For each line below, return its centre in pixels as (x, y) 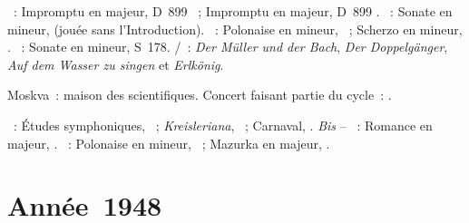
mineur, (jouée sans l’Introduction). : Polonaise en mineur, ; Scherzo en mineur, (235, 29)
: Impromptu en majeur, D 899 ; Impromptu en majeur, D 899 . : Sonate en (233, 11)
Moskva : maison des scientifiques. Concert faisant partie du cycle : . (200, 95)
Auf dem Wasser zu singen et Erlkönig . (116, 64)
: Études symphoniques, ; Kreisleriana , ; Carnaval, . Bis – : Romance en (223, 125)
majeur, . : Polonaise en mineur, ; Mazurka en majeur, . (169, 143)
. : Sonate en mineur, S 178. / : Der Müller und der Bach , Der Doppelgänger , (228, 47)
